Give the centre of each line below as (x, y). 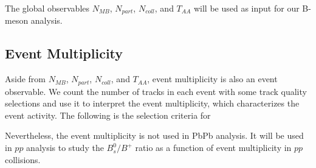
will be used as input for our (246, 8)
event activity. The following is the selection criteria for (108, 115)
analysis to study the (65, 148)
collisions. (23, 159)
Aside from (26, 79)
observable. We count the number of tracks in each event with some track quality (156, 91)
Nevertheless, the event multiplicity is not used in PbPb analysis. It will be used (154, 135)
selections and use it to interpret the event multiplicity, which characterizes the (152, 103)
